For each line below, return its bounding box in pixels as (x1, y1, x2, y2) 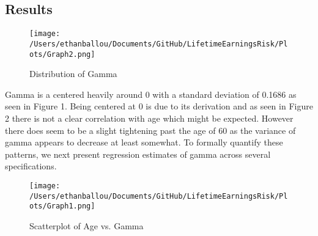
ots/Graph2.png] (29, 50, 95, 59)
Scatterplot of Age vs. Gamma (29, 219, 144, 232)
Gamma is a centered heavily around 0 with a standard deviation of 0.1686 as (5, 87, 297, 100)
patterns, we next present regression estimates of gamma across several (5, 147, 271, 160)
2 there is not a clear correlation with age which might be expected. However (5, 111, 294, 124)
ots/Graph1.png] (29, 202, 95, 211)
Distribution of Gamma (29, 67, 117, 80)
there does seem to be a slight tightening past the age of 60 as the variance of (5, 124, 296, 136)
